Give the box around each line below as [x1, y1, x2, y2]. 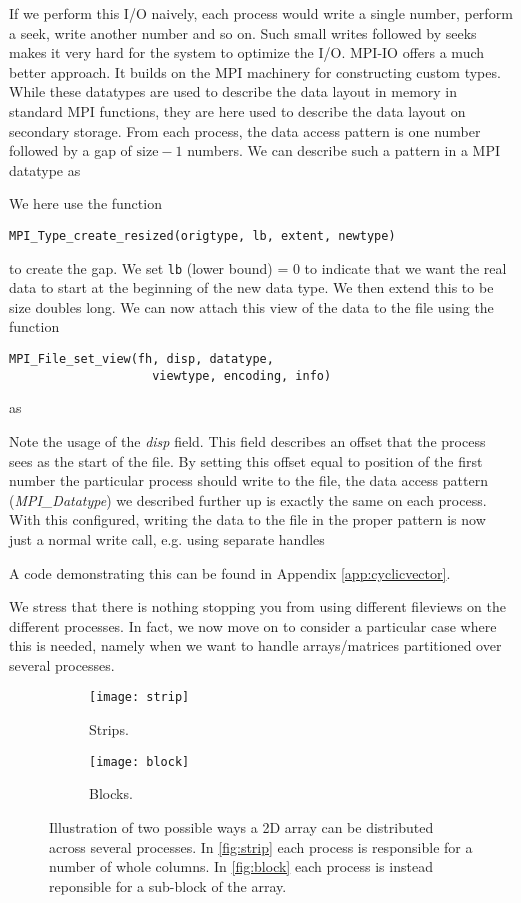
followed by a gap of [9, 140, 132, 161]
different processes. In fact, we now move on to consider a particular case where [9, 615, 497, 636]
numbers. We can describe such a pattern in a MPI [187, 140, 501, 161]
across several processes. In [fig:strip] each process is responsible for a [49, 836, 473, 857]
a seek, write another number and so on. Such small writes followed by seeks [9, 22, 477, 43]
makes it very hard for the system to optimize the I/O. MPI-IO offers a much [9, 42, 485, 63]
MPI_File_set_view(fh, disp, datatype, [9, 352, 274, 367]
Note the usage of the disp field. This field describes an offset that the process [9, 430, 486, 451]
